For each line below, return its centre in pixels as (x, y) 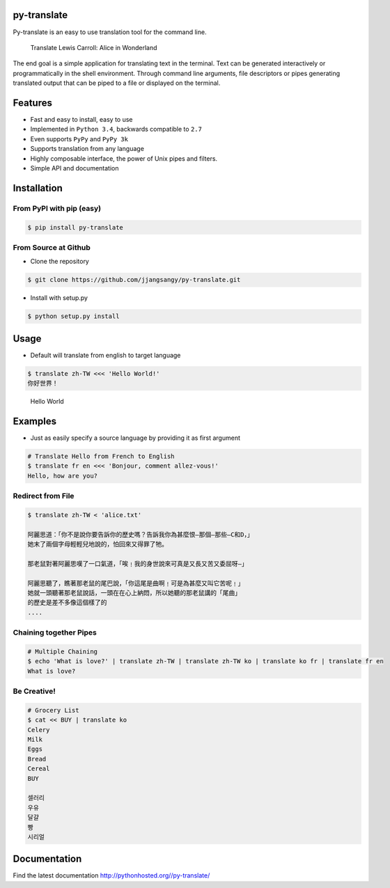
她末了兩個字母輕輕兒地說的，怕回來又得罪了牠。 (98, 544)
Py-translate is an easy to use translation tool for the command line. (110, 32)
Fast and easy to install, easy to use (81, 119)
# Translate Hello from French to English (101, 456)
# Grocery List (53, 710)
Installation (38, 188)
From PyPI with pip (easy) (57, 208)
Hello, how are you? (62, 476)
